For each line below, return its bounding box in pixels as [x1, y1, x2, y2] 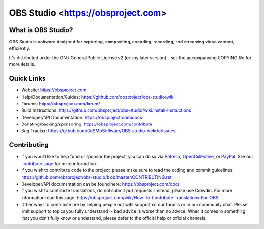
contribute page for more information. [21, 160, 97, 166]
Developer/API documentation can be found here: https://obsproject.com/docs [21, 181, 180, 187]
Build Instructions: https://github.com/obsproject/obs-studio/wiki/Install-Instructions [21, 107, 191, 113]
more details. [9, 62, 36, 67]
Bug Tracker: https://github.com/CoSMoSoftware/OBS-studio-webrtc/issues [21, 128, 176, 134]
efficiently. [9, 45, 30, 51]
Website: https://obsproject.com [21, 87, 87, 93]
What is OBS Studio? [9, 26, 73, 34]
